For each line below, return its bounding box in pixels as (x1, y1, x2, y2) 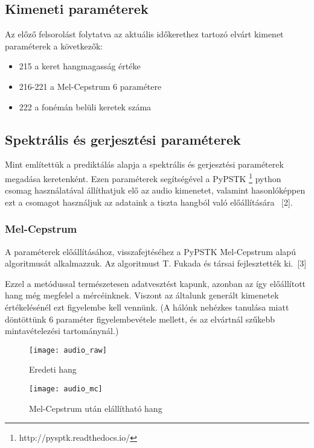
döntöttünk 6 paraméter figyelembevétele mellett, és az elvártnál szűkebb (5, 312, 275, 325)
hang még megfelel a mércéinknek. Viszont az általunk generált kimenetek (5, 289, 279, 301)
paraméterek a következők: (5, 39, 103, 52)
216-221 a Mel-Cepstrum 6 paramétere (19, 80, 162, 92)
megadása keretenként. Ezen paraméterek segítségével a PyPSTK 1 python (5, 170, 281, 185)
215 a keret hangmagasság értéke (19, 60, 141, 72)
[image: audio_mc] (29, 385, 103, 394)
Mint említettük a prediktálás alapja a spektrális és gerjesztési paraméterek (5, 158, 284, 171)
